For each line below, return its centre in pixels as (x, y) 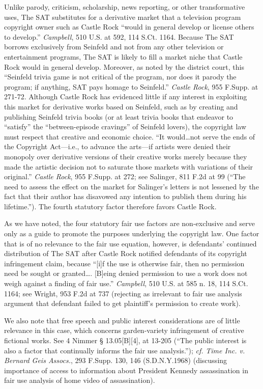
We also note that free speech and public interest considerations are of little (122, 320)
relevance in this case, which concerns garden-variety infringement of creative (124, 330)
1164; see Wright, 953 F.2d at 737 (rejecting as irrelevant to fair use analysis (123, 293)
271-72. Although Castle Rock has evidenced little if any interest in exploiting (126, 96)
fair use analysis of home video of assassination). (80, 380)
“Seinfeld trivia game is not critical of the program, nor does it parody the (120, 77)
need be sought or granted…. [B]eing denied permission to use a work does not (126, 273)
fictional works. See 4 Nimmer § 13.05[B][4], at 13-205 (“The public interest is (125, 340)
